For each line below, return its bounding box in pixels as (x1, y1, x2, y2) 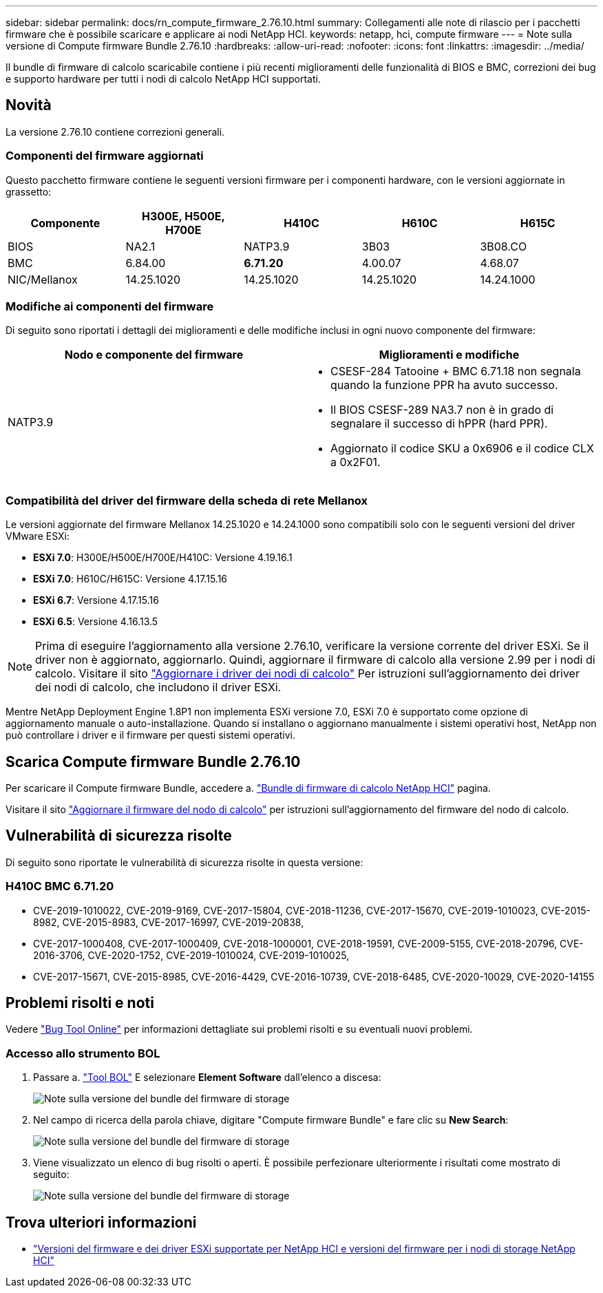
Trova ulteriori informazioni (6, 1213, 197, 1231)
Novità (6, 96, 52, 114)
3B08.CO (480, 239, 527, 253)
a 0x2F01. (330, 455, 381, 470)
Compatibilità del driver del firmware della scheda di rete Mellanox (6, 493, 368, 507)
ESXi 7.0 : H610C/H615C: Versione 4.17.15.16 (33, 573, 228, 585)
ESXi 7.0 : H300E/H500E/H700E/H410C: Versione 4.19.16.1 (33, 551, 293, 564)
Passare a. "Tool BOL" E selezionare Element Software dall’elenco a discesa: (33, 1071, 381, 1084)
